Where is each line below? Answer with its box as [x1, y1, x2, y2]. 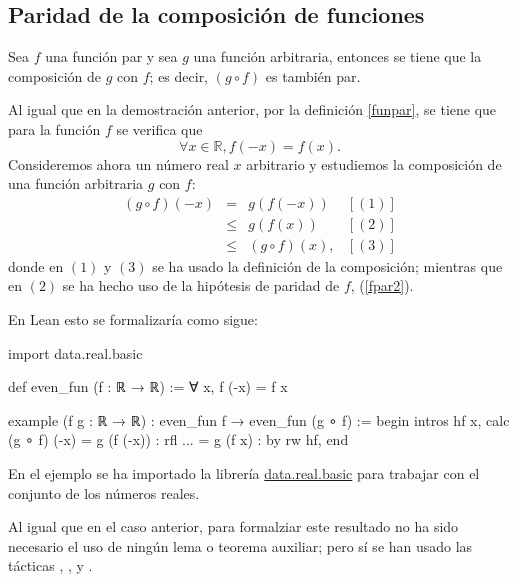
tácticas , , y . [8, 555, 93, 576]
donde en [8, 255, 64, 276]
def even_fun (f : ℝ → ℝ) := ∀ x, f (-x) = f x [8, 376, 288, 397]
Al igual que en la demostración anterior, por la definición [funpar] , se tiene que [8, 99, 497, 120]
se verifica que [116, 118, 203, 139]
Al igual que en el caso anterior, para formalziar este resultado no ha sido [8, 516, 459, 537]
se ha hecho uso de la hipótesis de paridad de [62, 275, 340, 296]
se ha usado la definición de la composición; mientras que [152, 255, 503, 276]
